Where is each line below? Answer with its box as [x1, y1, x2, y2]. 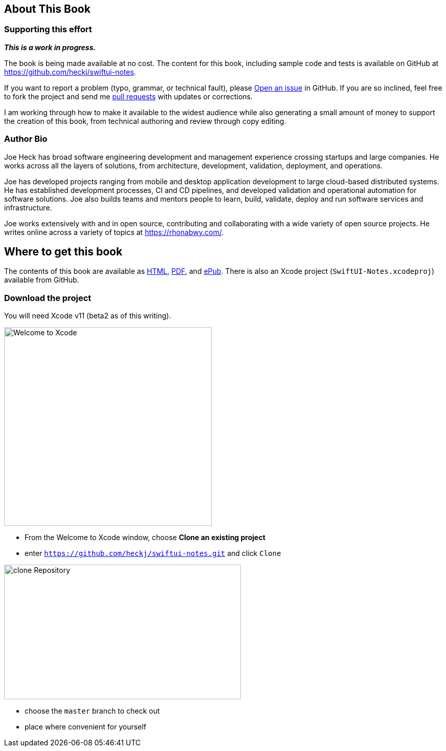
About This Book [4, 3, 91, 15]
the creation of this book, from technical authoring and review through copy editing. [4, 116, 286, 125]
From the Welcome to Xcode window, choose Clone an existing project [25, 533, 265, 542]
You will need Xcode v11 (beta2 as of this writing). [4, 311, 171, 320]
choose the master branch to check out [25, 706, 160, 716]
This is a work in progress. [4, 42, 96, 52]
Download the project [4, 292, 92, 303]
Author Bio [4, 134, 48, 144]
